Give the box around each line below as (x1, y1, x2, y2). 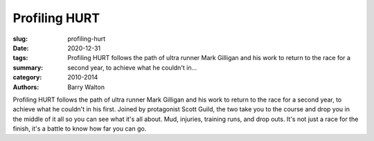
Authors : (12, 83, 39, 91)
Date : (12, 44, 29, 52)
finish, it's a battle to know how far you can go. (12, 124, 147, 133)
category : (12, 73, 42, 82)
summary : (12, 63, 44, 72)
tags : (12, 54, 28, 62)
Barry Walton (67, 83, 105, 91)
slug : (12, 35, 28, 43)
